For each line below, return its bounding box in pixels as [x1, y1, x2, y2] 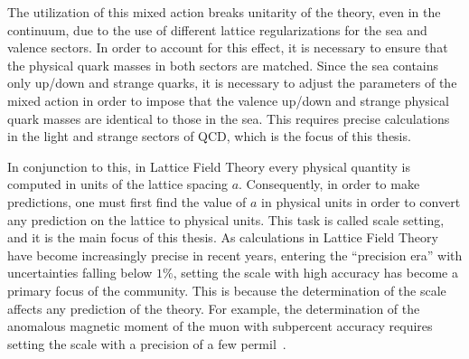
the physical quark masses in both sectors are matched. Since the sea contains [7, 55, 439, 74]
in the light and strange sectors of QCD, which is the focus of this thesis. [7, 127, 411, 146]
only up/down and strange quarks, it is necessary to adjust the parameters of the [7, 73, 457, 92]
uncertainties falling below [7, 263, 153, 282]
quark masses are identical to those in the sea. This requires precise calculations [7, 109, 450, 128]
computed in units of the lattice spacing [7, 175, 228, 194]
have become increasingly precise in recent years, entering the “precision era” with [7, 245, 463, 264]
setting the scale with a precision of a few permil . [7, 334, 286, 353]
